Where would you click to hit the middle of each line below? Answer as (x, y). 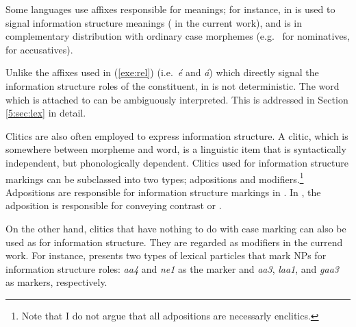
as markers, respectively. (56, 282)
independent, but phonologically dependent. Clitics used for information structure (177, 162)
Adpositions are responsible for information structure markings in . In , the (163, 192)
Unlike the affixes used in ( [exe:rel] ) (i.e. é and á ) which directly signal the (162, 72)
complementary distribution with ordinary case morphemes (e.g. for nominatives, (178, 36)
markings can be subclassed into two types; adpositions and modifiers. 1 (155, 178)
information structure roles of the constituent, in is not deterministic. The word (173, 85)
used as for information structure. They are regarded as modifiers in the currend (174, 242)
